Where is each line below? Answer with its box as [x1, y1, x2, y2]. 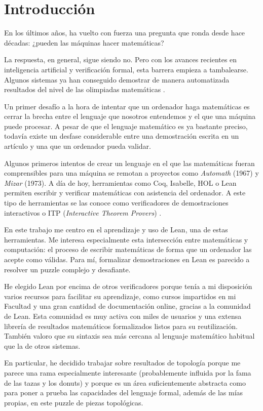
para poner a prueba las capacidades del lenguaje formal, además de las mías [4, 387, 243, 398]
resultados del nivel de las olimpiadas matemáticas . [4, 84, 165, 95]
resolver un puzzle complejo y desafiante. [4, 264, 131, 274]
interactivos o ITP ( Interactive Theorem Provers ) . [4, 207, 162, 218]
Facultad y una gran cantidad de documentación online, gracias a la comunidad [4, 301, 251, 311]
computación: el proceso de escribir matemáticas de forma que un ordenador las [4, 244, 252, 255]
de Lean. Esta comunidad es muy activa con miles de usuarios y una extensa [4, 310, 242, 321]
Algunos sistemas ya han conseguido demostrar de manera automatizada [4, 74, 230, 85]
